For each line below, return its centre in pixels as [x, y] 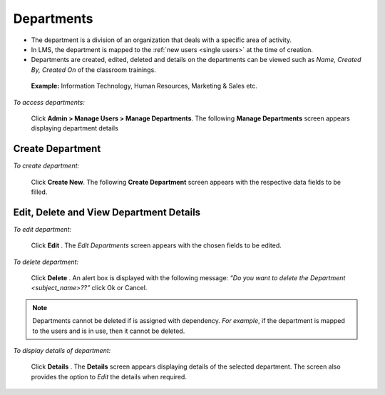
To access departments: [49, 102]
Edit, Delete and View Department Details [107, 212]
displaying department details [75, 128]
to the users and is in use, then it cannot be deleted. [109, 331]
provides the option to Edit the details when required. [109, 376]
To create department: [46, 166]
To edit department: [42, 229]
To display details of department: [62, 350]
